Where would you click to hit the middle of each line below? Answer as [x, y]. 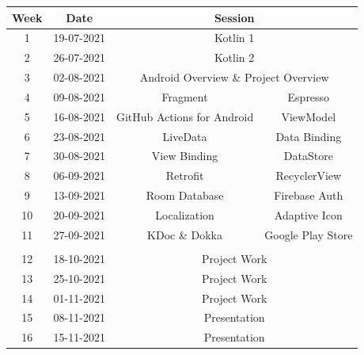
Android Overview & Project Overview [234, 77]
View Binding [185, 156]
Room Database [185, 195]
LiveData [185, 136]
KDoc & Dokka [185, 234]
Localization [185, 214]
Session [234, 17]
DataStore [308, 156]
